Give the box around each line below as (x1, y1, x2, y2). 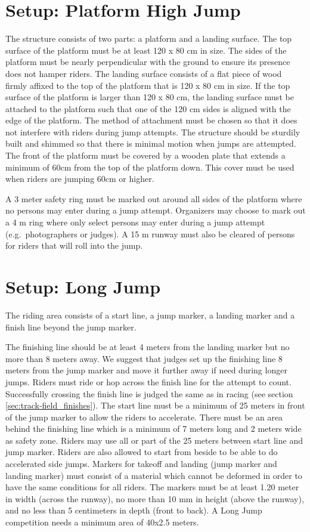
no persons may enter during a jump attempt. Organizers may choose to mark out (5, 204, 306, 216)
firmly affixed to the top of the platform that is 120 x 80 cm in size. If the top (5, 79, 290, 91)
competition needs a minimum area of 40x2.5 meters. (5, 516, 199, 528)
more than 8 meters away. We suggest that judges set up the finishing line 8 (5, 352, 283, 364)
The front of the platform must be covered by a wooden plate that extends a (5, 149, 286, 162)
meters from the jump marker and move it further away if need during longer (5, 364, 287, 376)
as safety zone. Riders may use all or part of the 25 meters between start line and (5, 434, 303, 446)
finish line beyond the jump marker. (5, 320, 137, 333)
